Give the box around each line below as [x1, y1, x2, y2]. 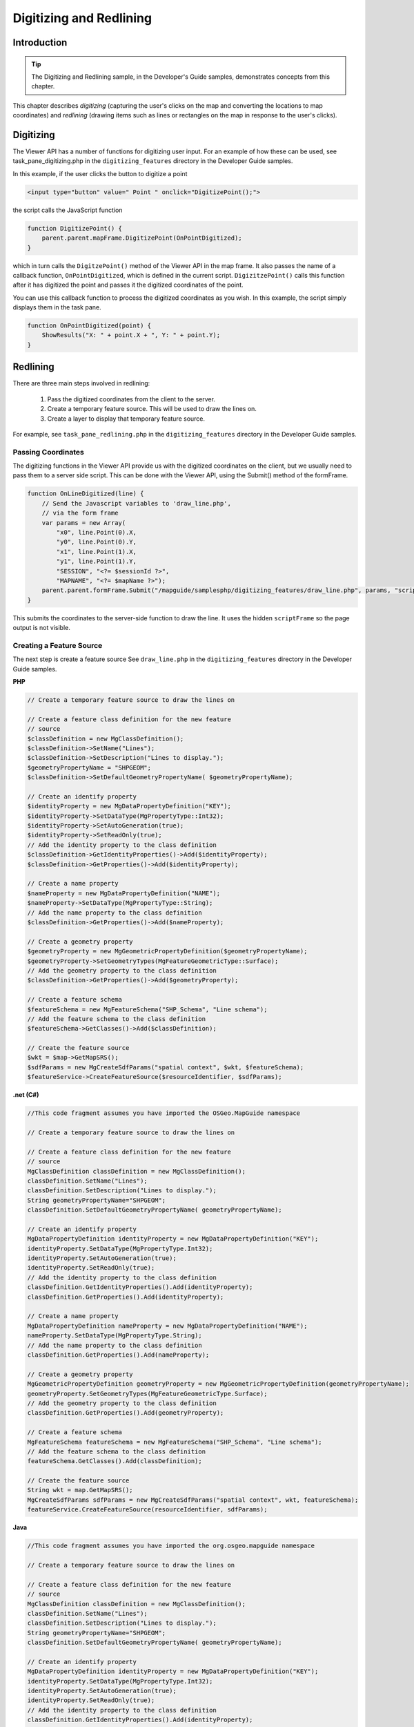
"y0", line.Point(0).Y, [56, 538, 137, 546]
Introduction [12, 37, 68, 48]
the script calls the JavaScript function [12, 206, 123, 214]
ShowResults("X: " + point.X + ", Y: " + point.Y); [41, 332, 221, 339]
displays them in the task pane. [12, 303, 101, 312]
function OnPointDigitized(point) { [27, 322, 152, 330]
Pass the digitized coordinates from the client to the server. [47, 394, 215, 403]
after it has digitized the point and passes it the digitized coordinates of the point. [12, 280, 244, 289]
